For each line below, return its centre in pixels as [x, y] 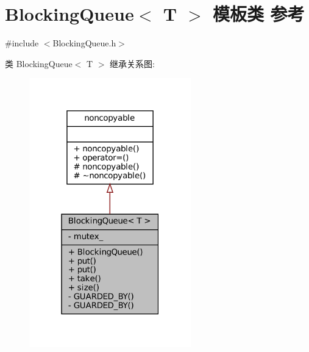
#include [22, 43]
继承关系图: [132, 63]
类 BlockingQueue [39, 63]
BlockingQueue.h [84, 43]
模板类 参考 [258, 14]
